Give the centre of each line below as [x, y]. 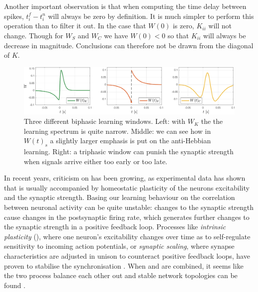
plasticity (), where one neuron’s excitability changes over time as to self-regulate [127, 236]
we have [116, 35]
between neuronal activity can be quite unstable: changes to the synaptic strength [129, 207]
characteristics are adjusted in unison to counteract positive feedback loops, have [127, 256]
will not [220, 26]
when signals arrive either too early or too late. [96, 161]
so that [178, 35]
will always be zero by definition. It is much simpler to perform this [151, 16]
